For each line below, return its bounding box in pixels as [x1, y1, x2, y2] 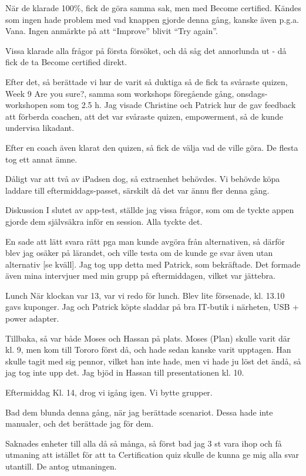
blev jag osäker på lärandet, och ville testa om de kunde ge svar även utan [5, 247, 273, 259]
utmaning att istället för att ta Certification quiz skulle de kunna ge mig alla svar [5, 448, 300, 461]
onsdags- [237, 87, 268, 99]
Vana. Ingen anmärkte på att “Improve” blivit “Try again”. [5, 25, 218, 37]
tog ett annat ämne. [5, 153, 78, 165]
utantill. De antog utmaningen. [5, 460, 117, 472]
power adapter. [5, 312, 59, 325]
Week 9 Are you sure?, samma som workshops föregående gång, [5, 87, 234, 99]
